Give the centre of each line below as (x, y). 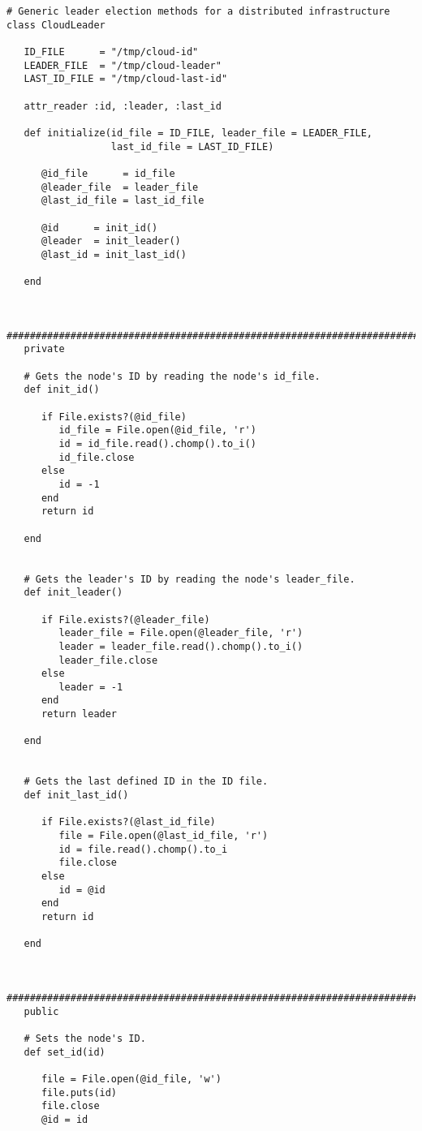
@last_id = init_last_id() (114, 254)
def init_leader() (73, 593)
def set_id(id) (65, 1052)
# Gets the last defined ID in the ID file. (146, 782)
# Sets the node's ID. (85, 1038)
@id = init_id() (99, 228)
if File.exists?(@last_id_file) (128, 822)
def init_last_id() (76, 796)
